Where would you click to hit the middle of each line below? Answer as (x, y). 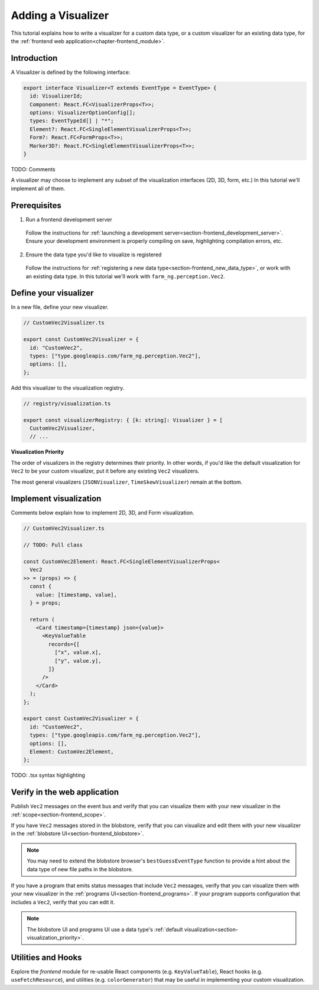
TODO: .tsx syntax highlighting (48, 775)
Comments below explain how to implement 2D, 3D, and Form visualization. (102, 513)
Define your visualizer (52, 293)
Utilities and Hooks (46, 957)
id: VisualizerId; (56, 96)
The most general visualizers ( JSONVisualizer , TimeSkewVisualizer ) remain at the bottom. (127, 482)
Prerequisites (36, 205)
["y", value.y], (78, 661)
